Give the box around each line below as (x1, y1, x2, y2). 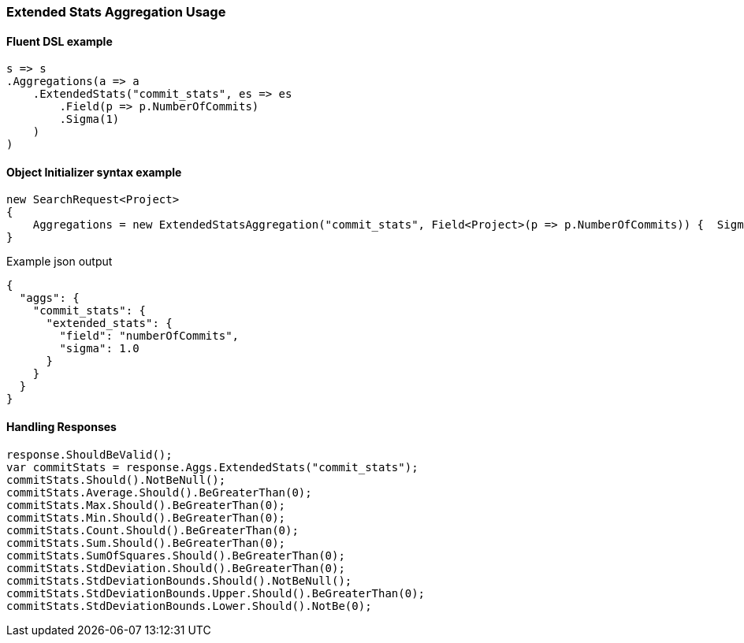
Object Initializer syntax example (6, 165, 182, 179)
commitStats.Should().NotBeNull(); (6, 473, 226, 486)
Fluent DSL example (6, 34, 113, 48)
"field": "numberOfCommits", (59, 329, 240, 343)
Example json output (6, 255, 113, 269)
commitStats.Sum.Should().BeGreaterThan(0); (6, 536, 286, 549)
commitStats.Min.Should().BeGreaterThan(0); (6, 511, 286, 524)
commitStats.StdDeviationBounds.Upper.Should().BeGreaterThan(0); (6, 586, 426, 600)
